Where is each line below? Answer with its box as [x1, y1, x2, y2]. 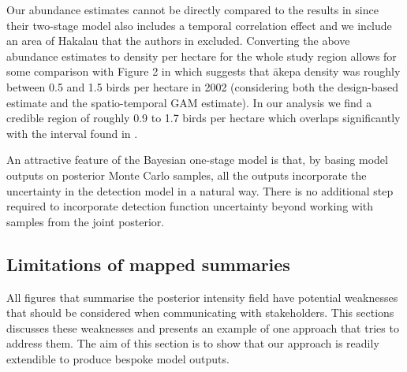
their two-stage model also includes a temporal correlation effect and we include [6, 17, 392, 33]
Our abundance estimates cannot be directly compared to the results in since [6, 2, 379, 17]
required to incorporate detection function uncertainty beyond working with [6, 198, 374, 214]
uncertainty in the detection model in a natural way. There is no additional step [6, 182, 394, 199]
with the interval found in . [6, 125, 138, 141]
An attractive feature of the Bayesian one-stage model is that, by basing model [6, 151, 388, 168]
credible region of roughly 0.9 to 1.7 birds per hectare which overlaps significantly [6, 110, 401, 126]
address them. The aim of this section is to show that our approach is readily [6, 335, 379, 352]
